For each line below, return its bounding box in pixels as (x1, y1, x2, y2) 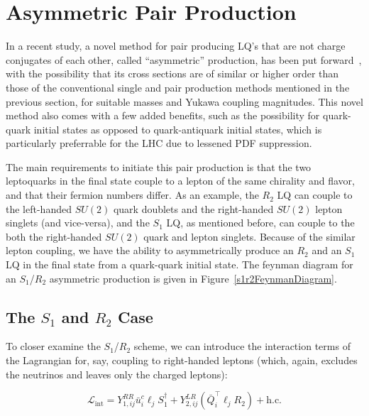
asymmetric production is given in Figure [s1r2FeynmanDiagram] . (49, 270, 337, 285)
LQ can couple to (277, 187, 353, 202)
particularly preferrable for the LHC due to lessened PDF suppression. (6, 136, 312, 150)
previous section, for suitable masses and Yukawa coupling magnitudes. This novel (6, 94, 363, 109)
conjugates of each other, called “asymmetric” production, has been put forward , (6, 52, 362, 67)
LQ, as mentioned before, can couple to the (166, 215, 355, 230)
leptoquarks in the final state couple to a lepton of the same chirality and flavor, (6, 173, 355, 188)
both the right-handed (6, 229, 102, 243)
